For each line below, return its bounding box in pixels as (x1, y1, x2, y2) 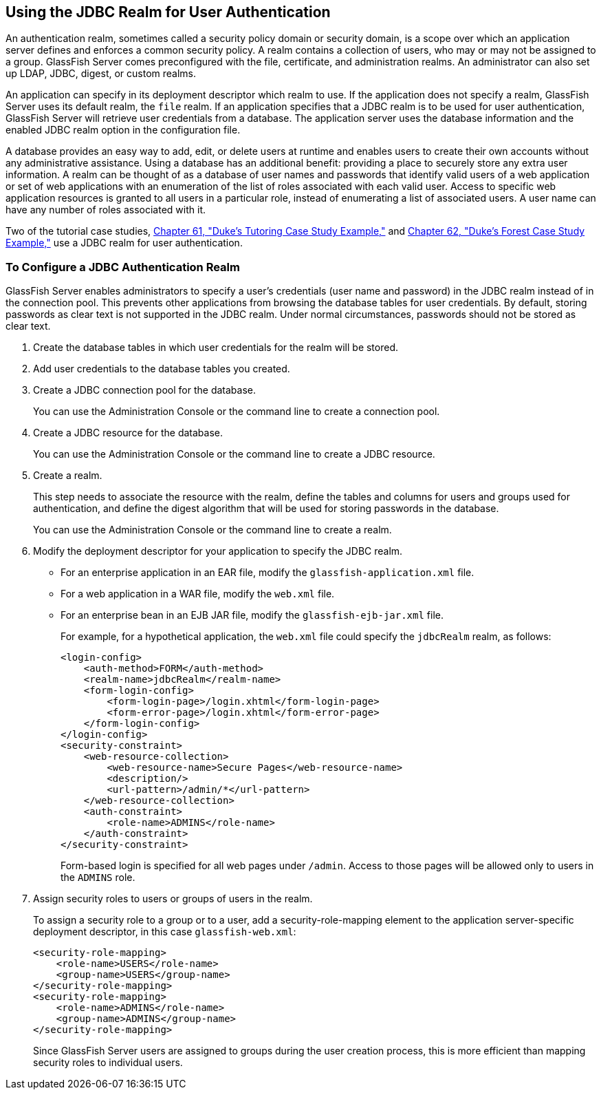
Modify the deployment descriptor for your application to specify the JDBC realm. (33, 545, 403, 557)
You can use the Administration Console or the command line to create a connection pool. (33, 405, 440, 418)
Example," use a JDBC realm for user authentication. (6, 237, 243, 249)
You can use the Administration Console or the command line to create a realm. (33, 524, 392, 536)
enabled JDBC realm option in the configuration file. (6, 124, 241, 136)
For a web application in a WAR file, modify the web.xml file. (61, 588, 335, 600)
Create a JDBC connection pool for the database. (33, 384, 256, 396)
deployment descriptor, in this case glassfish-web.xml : (33, 926, 296, 938)
